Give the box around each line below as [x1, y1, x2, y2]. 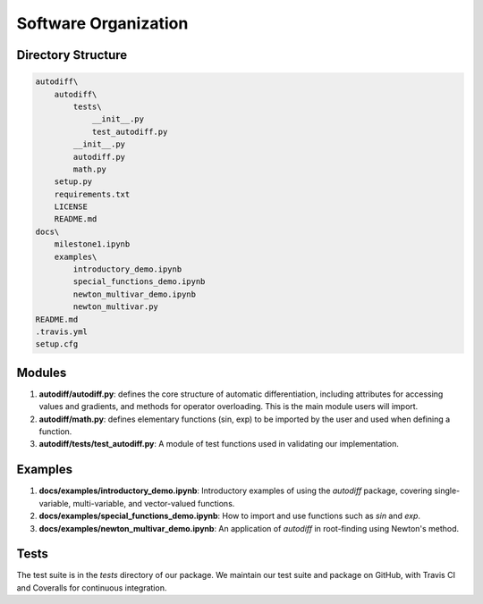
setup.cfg [35, 340, 79, 349]
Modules [16, 365, 67, 380]
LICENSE [54, 202, 89, 212]
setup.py [54, 177, 93, 187]
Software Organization [16, 13, 189, 33]
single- [434, 485, 461, 496]
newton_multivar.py [72, 302, 158, 312]
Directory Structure [16, 47, 128, 63]
